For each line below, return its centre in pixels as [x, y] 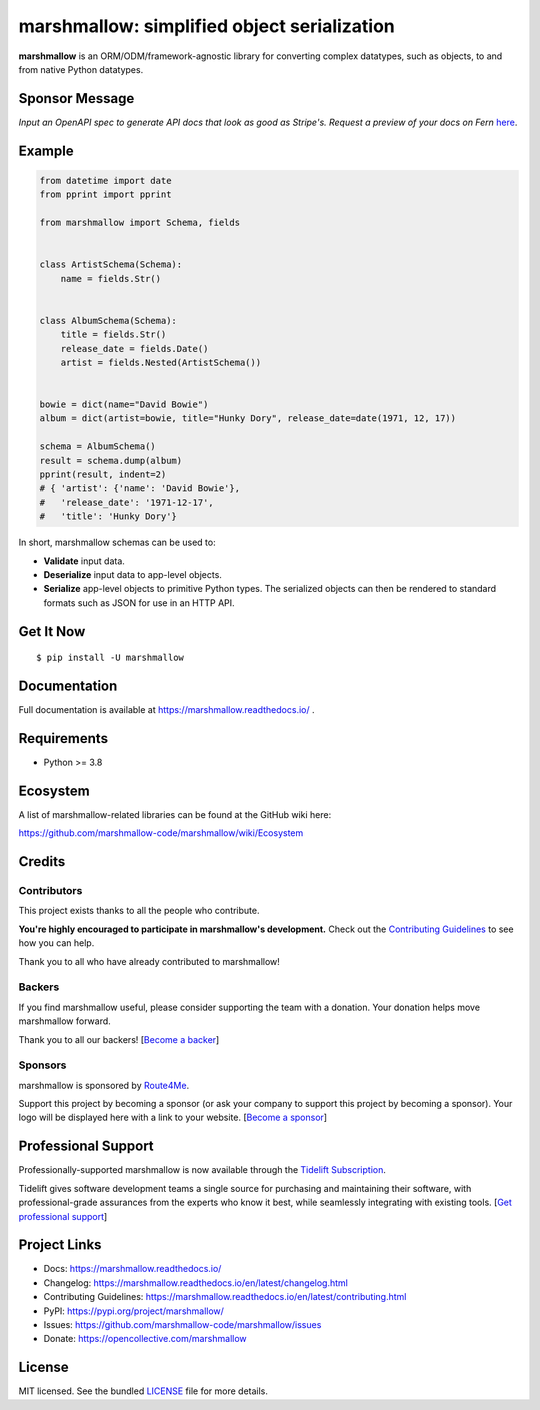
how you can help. [56, 943]
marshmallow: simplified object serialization [206, 26]
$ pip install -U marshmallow [110, 658]
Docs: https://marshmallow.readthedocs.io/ [132, 1269]
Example [46, 150]
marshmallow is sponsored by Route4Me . [104, 1085]
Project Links [60, 1245]
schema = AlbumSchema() [98, 446]
